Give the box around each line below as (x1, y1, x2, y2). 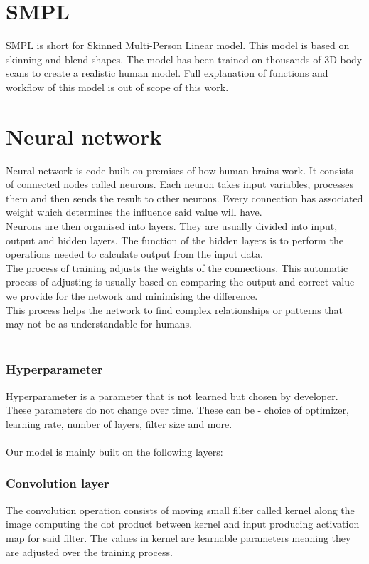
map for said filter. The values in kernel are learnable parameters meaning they (6, 530, 351, 545)
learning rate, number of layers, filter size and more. (6, 416, 232, 431)
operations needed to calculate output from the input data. (6, 246, 263, 261)
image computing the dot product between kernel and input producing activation (6, 516, 360, 531)
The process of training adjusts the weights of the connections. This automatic (6, 260, 348, 275)
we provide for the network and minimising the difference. (6, 288, 258, 303)
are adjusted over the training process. (6, 544, 173, 559)
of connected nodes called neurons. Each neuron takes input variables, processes (6, 177, 353, 192)
